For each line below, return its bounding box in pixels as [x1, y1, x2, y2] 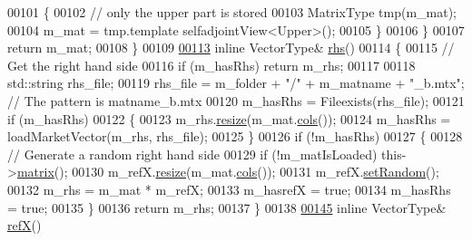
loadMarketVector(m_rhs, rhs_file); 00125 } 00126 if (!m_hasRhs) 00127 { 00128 [7, 127, 463, 146]
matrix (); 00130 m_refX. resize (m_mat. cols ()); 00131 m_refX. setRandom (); [16, 162, 439, 181]
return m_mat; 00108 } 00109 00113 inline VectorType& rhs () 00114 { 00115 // [7, 38, 455, 57]
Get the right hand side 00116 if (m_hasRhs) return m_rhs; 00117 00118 [7, 55, 416, 74]
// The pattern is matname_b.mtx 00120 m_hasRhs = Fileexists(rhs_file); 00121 [7, 91, 465, 110]
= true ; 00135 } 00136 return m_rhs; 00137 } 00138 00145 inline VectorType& [7, 198, 447, 217]
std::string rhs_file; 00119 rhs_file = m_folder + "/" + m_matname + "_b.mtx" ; [7, 73, 465, 92]
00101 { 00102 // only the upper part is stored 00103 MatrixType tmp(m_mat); [7, 3, 457, 21]
